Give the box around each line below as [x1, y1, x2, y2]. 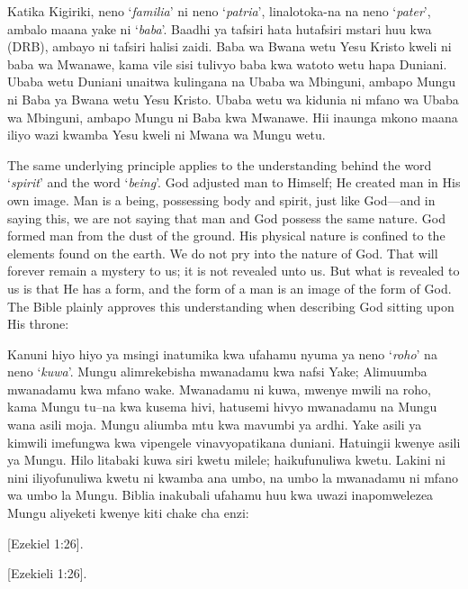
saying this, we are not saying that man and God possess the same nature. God [7, 208, 445, 227]
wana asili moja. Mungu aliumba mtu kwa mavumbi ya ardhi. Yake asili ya [7, 415, 422, 434]
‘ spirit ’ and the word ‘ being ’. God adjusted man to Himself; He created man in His [7, 173, 461, 192]
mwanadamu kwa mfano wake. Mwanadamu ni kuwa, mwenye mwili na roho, [7, 379, 431, 398]
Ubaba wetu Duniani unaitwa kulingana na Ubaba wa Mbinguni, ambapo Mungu [7, 72, 456, 91]
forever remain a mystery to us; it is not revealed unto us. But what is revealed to [7, 261, 460, 280]
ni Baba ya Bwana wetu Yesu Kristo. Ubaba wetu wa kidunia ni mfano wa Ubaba [7, 89, 459, 108]
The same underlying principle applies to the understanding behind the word [7, 155, 432, 174]
